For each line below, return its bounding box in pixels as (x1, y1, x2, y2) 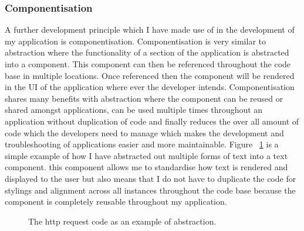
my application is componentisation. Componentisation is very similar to (5, 35, 266, 47)
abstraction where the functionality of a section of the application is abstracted (5, 46, 289, 58)
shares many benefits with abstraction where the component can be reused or (5, 92, 283, 104)
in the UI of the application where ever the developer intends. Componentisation (5, 81, 295, 93)
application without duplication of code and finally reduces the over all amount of (5, 115, 299, 127)
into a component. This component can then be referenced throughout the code (5, 58, 291, 70)
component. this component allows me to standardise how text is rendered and (5, 161, 288, 173)
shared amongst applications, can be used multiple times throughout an (5, 104, 263, 116)
